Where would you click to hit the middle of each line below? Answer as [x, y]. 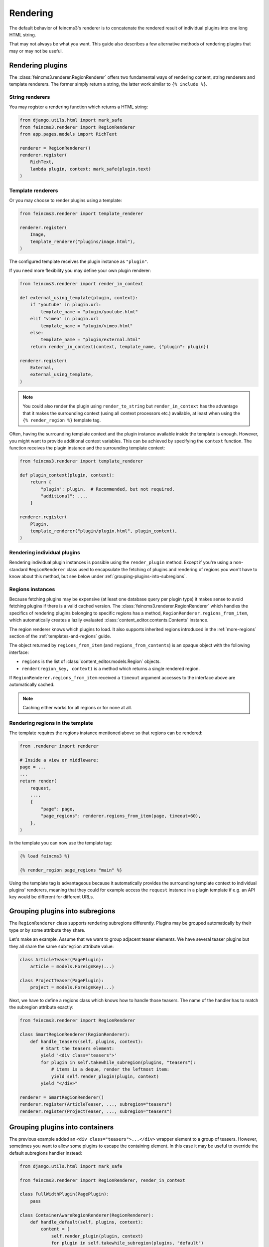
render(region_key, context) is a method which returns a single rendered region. [111, 668]
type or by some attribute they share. [47, 930]
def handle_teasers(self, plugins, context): [87, 1041]
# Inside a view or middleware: [59, 760]
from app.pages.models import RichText [68, 134]
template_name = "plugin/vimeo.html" [87, 326]
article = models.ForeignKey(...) [72, 966]
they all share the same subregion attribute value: [62, 946]
